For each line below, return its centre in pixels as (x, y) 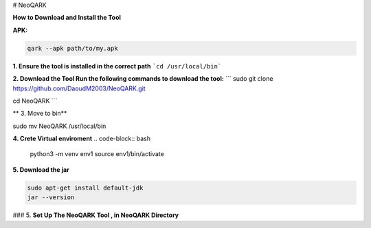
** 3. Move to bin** (40, 114)
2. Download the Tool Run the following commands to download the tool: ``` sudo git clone (143, 79)
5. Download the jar (41, 169)
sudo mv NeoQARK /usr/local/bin (59, 126)
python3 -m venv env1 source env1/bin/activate (97, 154)
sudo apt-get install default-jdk (85, 188)
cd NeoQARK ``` (35, 101)
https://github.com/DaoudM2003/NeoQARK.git (79, 88)
